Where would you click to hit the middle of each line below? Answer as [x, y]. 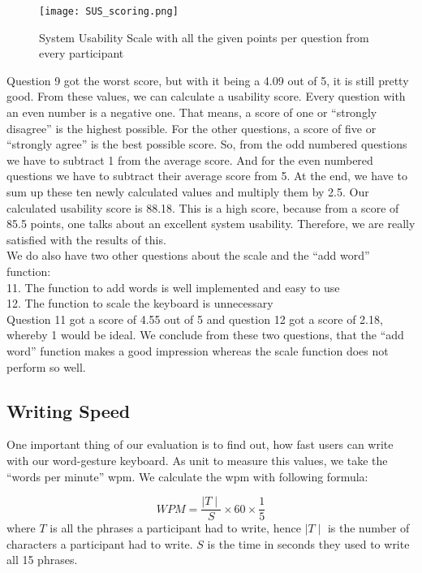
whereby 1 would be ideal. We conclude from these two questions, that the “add [205, 335]
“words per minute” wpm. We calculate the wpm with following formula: [187, 476]
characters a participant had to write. [100, 543]
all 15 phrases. [42, 560]
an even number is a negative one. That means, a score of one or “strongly [192, 112]
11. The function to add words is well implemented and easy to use [173, 287]
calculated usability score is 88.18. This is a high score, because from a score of [203, 207]
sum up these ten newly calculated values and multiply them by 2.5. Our [188, 192]
